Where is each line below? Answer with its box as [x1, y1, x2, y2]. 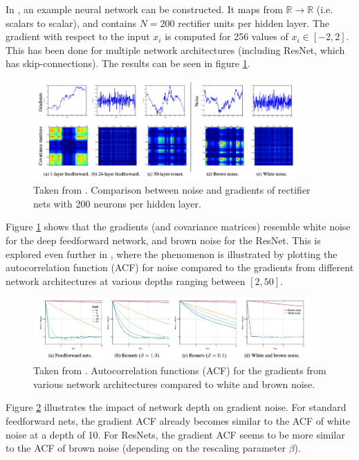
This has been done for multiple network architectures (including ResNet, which [6, 42, 345, 57]
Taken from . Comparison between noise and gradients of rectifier [33, 183, 311, 197]
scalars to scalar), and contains [6, 15, 136, 30]
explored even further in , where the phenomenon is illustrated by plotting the [6, 246, 338, 261]
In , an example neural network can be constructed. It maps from [6, 2, 283, 16]
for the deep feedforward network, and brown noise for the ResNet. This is [6, 232, 321, 247]
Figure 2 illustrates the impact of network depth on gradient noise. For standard [6, 400, 347, 414]
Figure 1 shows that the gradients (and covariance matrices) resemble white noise [6, 219, 351, 234]
